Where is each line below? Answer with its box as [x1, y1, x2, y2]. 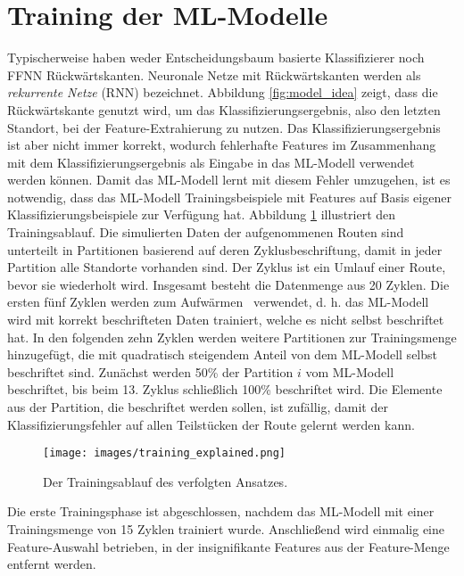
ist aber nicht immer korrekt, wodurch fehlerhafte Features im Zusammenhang [7, 136, 436, 154]
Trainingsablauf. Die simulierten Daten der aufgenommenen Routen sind [7, 223, 404, 242]
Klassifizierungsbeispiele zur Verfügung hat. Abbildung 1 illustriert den [7, 205, 396, 224]
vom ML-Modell [305, 362, 394, 381]
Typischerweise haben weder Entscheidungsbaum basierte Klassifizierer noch [7, 48, 425, 67]
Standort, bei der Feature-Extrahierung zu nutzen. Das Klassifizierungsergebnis [7, 118, 441, 136]
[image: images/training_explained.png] [43, 447, 286, 460]
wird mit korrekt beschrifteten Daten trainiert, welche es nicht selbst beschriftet [7, 310, 444, 329]
